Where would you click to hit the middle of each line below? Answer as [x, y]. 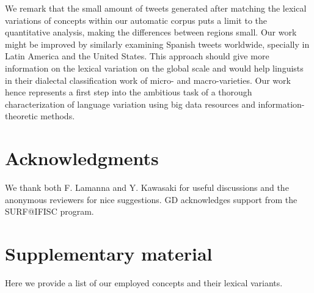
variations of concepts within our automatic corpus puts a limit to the [136, 20]
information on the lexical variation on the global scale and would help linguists [154, 68]
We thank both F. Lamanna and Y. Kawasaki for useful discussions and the [147, 187]
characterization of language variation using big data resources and [130, 104]
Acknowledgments [82, 158]
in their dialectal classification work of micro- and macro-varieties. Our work [148, 80]
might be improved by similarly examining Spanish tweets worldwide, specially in [157, 44]
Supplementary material [109, 254]
